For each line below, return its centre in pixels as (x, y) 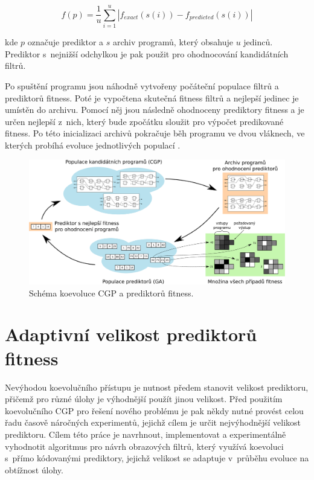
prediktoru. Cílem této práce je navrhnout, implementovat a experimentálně (146, 434)
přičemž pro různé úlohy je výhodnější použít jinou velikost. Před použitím (144, 399)
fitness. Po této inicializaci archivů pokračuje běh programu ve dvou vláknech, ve (155, 133)
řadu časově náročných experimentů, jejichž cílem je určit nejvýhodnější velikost (153, 422)
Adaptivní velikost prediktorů (131, 334)
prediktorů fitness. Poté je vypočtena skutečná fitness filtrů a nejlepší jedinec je (152, 98)
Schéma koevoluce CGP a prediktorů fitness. (111, 293)
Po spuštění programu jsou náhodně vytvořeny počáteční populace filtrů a (142, 85)
